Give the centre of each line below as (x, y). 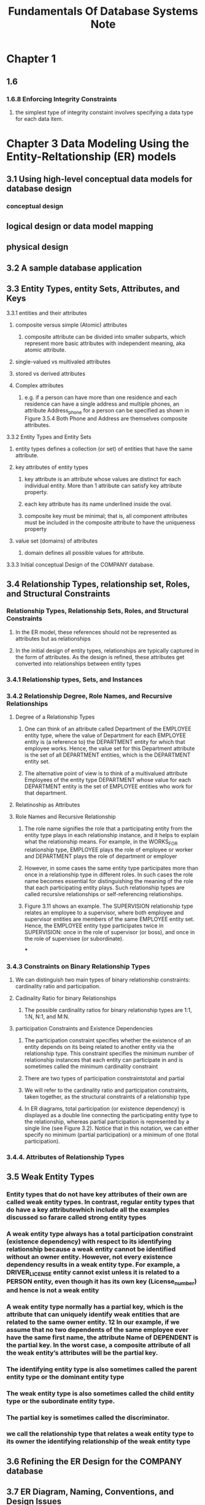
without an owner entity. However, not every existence (90, 1257)
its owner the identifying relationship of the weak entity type (99, 1442)
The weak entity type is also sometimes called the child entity (100, 1393)
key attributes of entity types (52, 467)
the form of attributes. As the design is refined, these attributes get (100, 657)
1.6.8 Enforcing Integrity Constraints (62, 99)
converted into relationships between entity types (78, 664)
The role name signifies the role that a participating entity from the (108, 829)
